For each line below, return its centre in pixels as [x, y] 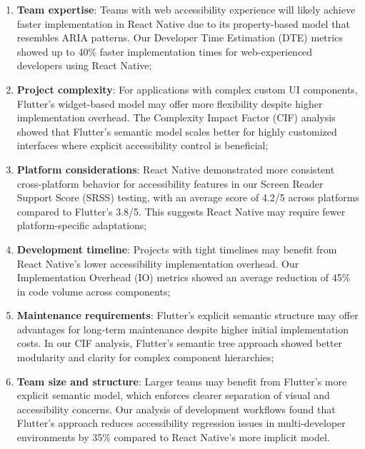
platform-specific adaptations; [82, 225]
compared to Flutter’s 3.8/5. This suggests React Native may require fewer [181, 211]
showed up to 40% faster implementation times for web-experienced [165, 51]
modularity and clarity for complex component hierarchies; [145, 357]
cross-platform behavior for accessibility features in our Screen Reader [170, 183]
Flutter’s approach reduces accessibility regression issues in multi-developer [181, 423]
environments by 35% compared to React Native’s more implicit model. [173, 437]
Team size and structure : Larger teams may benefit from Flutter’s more [182, 381]
